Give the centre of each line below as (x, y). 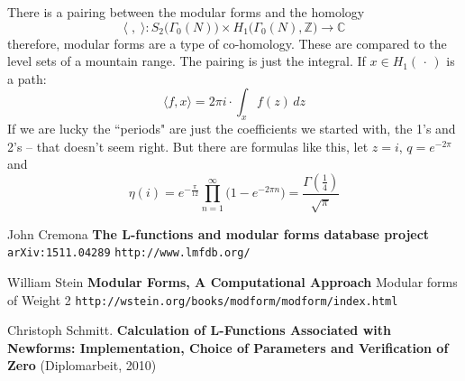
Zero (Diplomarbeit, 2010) (82, 365)
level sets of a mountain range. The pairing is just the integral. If (187, 61)
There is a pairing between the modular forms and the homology (186, 12)
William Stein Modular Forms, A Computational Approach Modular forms (232, 282)
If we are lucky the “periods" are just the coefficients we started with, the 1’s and (232, 129)
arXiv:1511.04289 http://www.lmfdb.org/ (129, 253)
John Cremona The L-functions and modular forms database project (219, 233)
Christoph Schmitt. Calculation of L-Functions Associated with (199, 330)
